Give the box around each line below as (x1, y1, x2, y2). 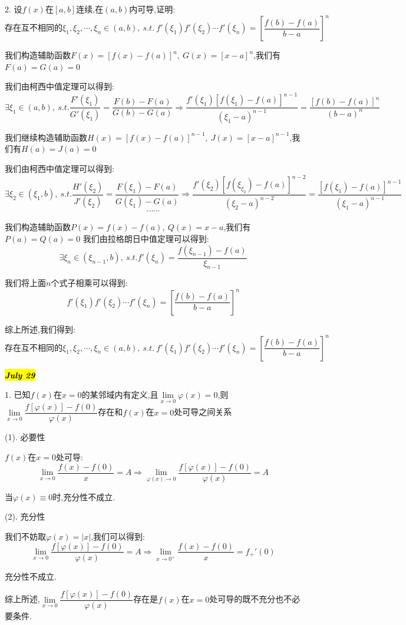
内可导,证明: (129, 3, 176, 15)
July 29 (5, 368, 35, 381)
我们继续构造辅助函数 (5, 131, 87, 143)
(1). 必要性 (5, 431, 45, 443)
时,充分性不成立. (52, 490, 115, 503)
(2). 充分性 (5, 510, 45, 523)
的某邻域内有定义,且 (81, 388, 159, 401)
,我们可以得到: (91, 530, 145, 542)
